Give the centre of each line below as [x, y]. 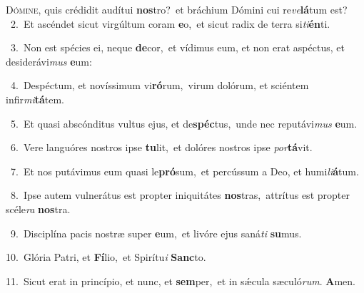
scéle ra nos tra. [38, 209]
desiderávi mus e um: [49, 61]
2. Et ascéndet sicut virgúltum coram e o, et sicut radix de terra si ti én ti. [170, 23]
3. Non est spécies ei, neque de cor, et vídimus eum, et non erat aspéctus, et [177, 47]
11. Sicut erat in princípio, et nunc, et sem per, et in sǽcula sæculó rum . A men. [181, 281]
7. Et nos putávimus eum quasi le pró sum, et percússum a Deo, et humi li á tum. [184, 171]
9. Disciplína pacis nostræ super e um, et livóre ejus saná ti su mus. [156, 233]
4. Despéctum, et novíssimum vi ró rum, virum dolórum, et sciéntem [160, 85]
